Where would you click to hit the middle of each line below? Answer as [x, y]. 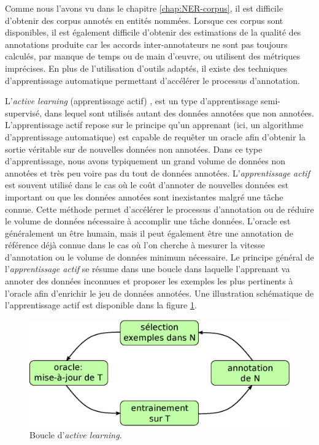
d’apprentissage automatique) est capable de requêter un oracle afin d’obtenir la [156, 136]
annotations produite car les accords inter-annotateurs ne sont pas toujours [146, 44]
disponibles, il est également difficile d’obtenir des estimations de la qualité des [153, 32]
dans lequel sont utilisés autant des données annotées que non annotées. [179, 112]
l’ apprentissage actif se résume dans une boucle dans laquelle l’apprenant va [148, 269]
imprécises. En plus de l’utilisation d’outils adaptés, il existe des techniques [146, 68]
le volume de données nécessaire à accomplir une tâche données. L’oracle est [148, 221]
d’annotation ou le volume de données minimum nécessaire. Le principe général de [159, 257]
